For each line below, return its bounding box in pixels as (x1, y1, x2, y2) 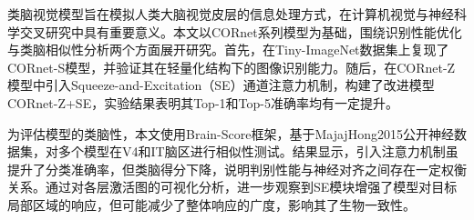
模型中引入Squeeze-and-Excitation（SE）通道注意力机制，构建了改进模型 (7, 75, 435, 95)
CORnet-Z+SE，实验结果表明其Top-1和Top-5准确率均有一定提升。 (7, 93, 398, 112)
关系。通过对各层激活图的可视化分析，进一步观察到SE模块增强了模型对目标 (7, 177, 458, 196)
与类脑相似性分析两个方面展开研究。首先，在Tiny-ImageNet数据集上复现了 (7, 40, 449, 59)
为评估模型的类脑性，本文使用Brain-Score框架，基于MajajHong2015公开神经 (7, 124, 454, 143)
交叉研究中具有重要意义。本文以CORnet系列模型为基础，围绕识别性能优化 (19, 22, 462, 41)
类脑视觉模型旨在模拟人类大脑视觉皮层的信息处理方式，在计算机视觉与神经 (7, 5, 454, 23)
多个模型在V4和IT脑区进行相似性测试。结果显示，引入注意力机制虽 (57, 142, 459, 161)
